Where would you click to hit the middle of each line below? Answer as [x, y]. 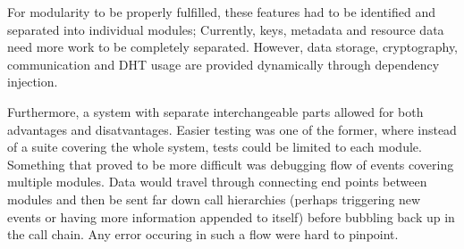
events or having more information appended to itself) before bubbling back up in [231, 216]
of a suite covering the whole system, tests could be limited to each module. [215, 147]
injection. [33, 82]
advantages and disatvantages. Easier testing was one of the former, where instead [232, 129]
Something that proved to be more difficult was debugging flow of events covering [231, 164]
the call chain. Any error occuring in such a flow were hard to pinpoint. [203, 234]
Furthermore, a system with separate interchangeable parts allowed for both [215, 111]
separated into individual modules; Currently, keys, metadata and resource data [226, 29]
